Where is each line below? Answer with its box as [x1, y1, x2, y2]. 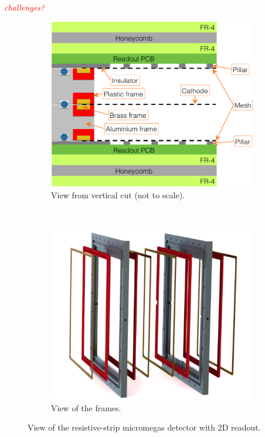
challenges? [4, 1, 45, 13]
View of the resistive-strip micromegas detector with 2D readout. [28, 421, 261, 433]
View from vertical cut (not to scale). [51, 188, 185, 201]
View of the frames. [51, 401, 121, 414]
